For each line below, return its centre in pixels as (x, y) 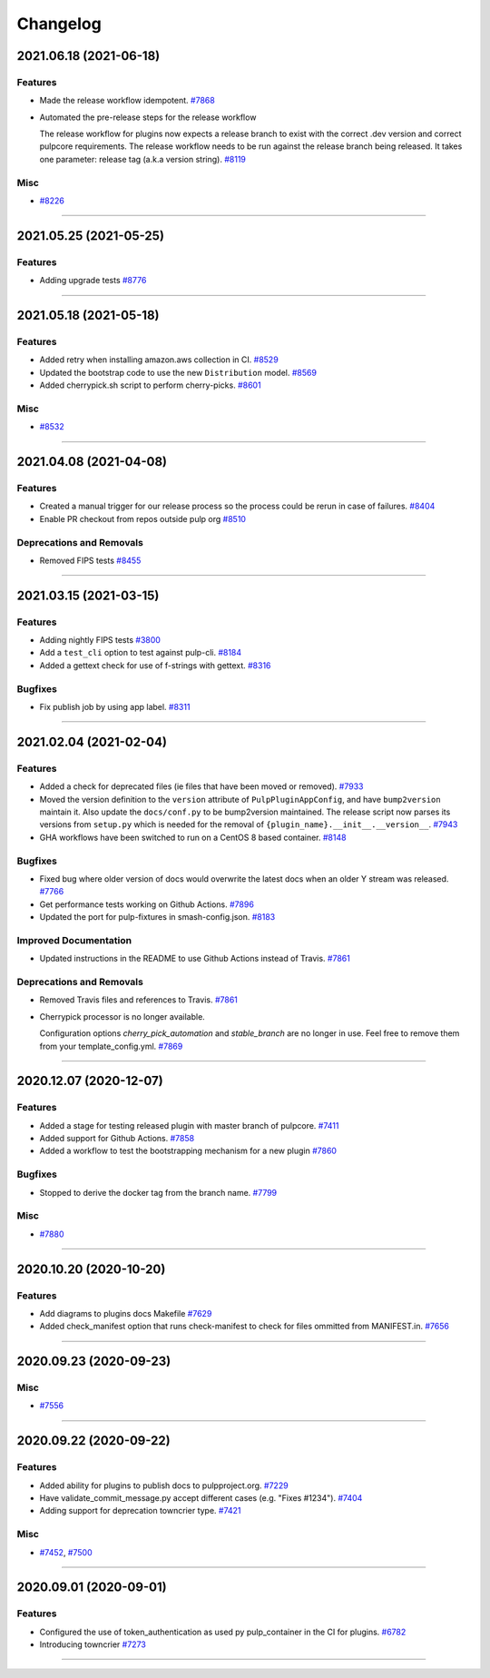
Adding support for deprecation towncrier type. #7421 (140, 1511)
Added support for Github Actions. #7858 (117, 1139)
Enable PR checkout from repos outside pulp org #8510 (143, 518)
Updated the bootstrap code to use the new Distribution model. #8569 (178, 372)
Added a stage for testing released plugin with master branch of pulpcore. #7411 (189, 1125)
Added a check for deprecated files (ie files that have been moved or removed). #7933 (201, 786)
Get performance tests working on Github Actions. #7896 (147, 904)
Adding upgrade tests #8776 (93, 281)
